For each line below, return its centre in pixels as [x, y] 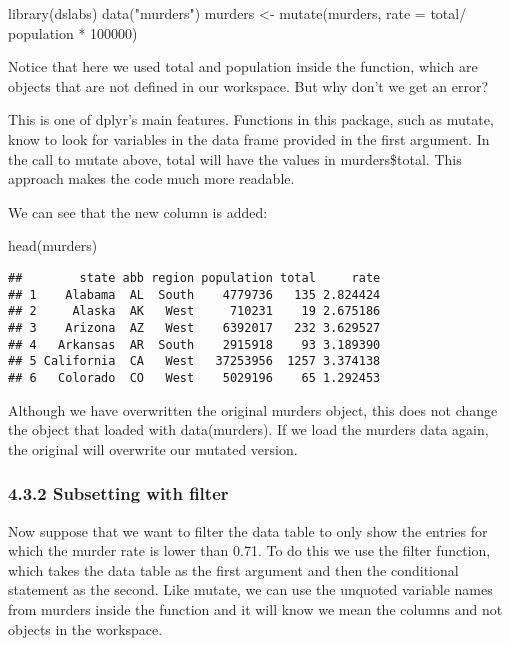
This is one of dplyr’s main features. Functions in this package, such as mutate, [251, 119]
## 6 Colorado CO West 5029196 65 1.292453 [194, 377]
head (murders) [53, 245]
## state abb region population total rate [194, 277]
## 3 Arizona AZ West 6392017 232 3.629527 [194, 327]
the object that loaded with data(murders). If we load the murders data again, [248, 429]
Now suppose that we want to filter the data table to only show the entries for [248, 530]
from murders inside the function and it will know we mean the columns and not [255, 608]
